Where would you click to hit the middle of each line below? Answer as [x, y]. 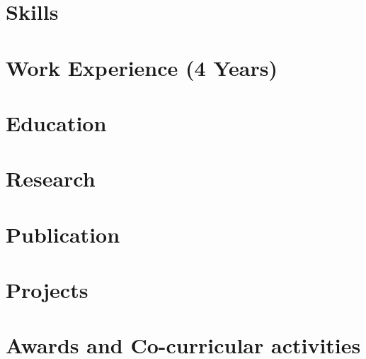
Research [51, 178]
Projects [47, 290]
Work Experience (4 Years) [142, 67]
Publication [63, 234]
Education [56, 122]
